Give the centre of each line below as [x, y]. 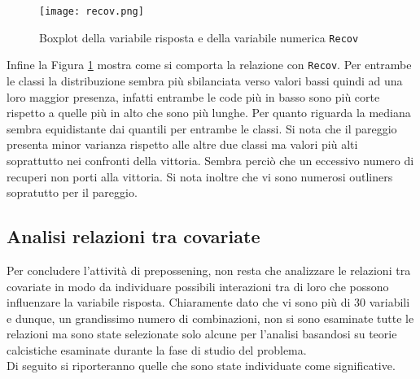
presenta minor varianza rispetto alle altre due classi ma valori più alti [182, 144]
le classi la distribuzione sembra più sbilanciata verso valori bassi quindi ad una [205, 80]
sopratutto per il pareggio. [72, 192]
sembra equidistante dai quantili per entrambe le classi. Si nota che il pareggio [202, 128]
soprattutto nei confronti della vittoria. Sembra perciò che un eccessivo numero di [210, 160]
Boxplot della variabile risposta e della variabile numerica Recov [199, 37]
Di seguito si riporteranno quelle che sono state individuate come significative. [201, 366]
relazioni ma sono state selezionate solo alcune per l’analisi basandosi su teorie [202, 334]
